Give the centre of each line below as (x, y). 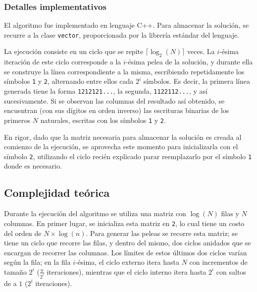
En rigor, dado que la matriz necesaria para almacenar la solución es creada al (123, 137)
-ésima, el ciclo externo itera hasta (127, 262)
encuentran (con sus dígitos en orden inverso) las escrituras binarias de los (117, 110)
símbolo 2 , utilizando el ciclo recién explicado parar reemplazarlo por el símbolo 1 (128, 156)
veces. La (201, 51)
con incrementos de (218, 262)
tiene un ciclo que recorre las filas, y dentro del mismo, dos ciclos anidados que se (128, 243)
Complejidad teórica (57, 193)
